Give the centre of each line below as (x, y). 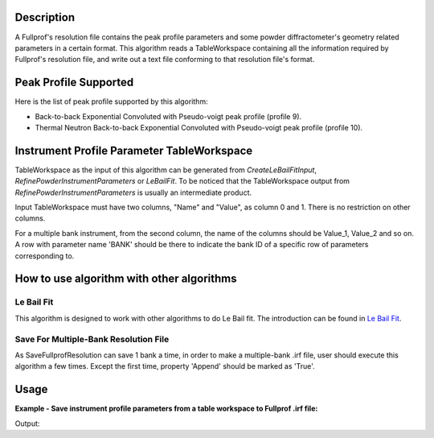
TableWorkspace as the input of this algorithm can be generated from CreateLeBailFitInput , (166, 170)
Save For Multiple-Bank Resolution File (92, 339)
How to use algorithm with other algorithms (126, 279)
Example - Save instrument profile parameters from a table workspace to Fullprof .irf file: (166, 409)
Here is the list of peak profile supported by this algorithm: (111, 101)
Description (45, 17)
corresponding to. (45, 256)
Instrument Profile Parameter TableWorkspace (134, 150)
